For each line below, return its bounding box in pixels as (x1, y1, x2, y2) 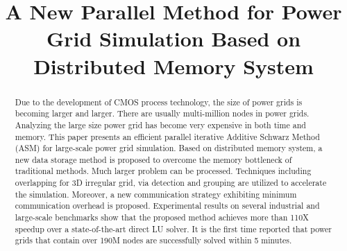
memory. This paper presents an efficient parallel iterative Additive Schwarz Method (15, 130, 320, 142)
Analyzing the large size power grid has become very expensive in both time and (15, 119, 306, 130)
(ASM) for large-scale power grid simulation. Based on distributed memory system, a (15, 142, 323, 154)
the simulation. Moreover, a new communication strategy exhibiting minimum (15, 188, 297, 200)
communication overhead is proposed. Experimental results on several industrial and (15, 200, 320, 211)
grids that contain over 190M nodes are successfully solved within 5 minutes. (15, 234, 292, 246)
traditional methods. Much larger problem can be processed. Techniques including (15, 165, 312, 177)
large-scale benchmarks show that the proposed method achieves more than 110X (15, 211, 309, 223)
